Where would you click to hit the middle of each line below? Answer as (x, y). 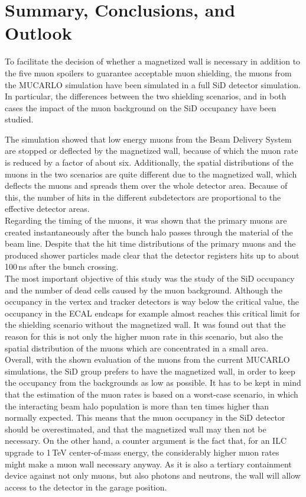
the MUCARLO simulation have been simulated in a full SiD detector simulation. (153, 84)
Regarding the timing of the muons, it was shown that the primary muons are (146, 220)
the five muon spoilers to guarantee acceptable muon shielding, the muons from (148, 72)
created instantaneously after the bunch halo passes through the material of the (149, 232)
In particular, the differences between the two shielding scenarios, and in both (146, 96)
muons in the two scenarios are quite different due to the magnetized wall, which (151, 174)
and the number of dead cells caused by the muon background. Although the (144, 290)
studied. (19, 119)
